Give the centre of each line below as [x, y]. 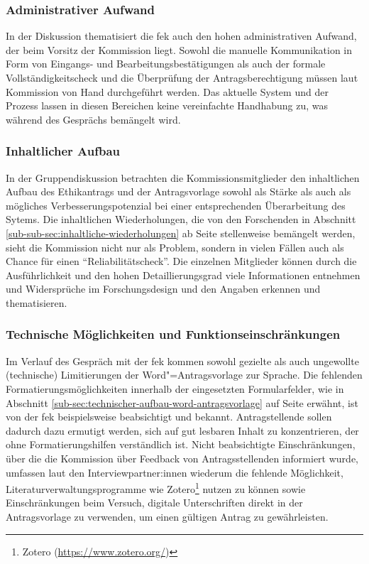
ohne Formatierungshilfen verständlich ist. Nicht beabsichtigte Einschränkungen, [181, 444]
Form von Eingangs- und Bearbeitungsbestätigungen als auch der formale [166, 64]
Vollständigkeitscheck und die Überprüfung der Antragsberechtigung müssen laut [182, 77]
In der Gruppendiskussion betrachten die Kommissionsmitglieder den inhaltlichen [183, 177]
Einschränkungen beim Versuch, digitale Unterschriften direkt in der [154, 503]
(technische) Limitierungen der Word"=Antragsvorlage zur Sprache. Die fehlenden [184, 375]
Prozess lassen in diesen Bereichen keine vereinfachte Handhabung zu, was [167, 105]
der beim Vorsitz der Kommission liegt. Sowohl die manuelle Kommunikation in [179, 49]
